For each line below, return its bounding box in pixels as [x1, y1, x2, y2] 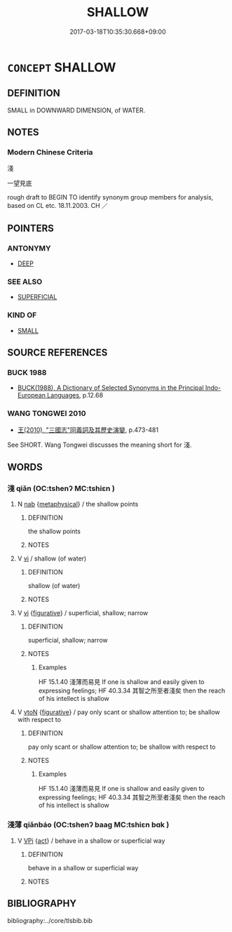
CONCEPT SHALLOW [7, 59, 116, 75]
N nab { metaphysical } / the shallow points [17, 500, 139, 508]
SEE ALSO [7, 277, 43, 287]
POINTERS [7, 222, 55, 234]
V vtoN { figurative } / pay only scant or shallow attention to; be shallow [17, 708, 221, 716]
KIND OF [7, 310, 37, 320]
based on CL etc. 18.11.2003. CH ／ [7, 202, 109, 210]
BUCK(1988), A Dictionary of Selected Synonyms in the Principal [17, 383, 205, 392]
